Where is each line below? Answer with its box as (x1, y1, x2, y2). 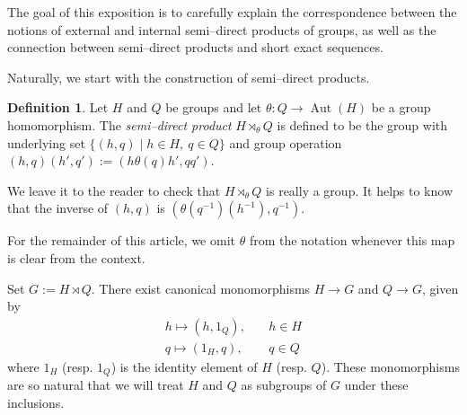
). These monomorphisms (321, 357, 460, 375)
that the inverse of (7, 199, 109, 217)
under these (344, 375, 409, 394)
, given (421, 278, 459, 297)
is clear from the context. (7, 248, 145, 267)
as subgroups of (241, 375, 327, 394)
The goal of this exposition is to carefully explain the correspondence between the (7, 3, 457, 21)
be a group (371, 98, 431, 117)
